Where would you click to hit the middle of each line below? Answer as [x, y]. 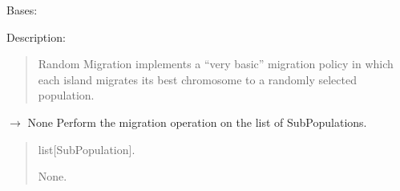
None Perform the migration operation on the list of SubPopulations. [197, 122]
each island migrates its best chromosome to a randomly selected [197, 79]
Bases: [22, 10]
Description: [36, 37]
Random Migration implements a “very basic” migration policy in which [216, 64]
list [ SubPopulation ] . [87, 149]
